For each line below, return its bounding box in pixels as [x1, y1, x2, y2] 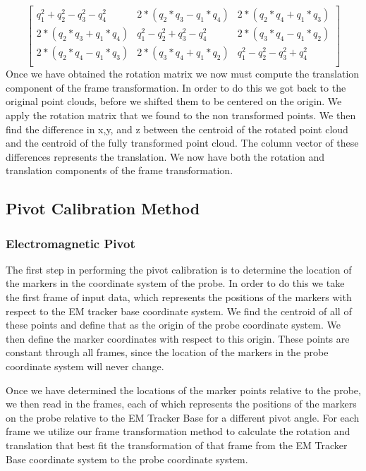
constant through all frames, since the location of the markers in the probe [6, 345, 329, 360]
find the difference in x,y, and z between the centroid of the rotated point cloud [6, 121, 348, 136]
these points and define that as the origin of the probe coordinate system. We [6, 317, 341, 332]
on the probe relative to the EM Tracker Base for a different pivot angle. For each [6, 410, 360, 424]
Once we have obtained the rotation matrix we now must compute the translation [6, 66, 360, 81]
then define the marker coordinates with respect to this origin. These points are [6, 331, 350, 345]
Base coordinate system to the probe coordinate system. [6, 451, 248, 466]
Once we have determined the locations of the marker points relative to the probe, [6, 382, 361, 397]
